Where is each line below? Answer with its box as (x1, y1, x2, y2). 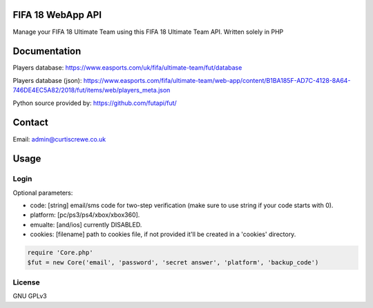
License (12, 277, 41, 287)
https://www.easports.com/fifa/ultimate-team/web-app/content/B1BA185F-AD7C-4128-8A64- (83, 76, 351, 84)
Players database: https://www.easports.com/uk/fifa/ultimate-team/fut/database (12, 64, 242, 72)
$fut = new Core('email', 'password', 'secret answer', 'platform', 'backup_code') (27, 258, 319, 266)
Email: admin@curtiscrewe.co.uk (12, 135, 106, 143)
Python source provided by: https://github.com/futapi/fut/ (12, 99, 178, 107)
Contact (12, 117, 48, 128)
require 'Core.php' (27, 249, 93, 257)
